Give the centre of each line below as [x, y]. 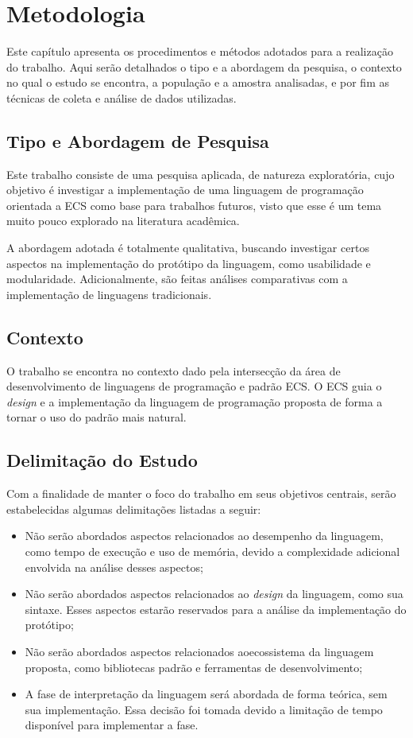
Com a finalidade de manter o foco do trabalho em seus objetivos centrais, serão [201, 493]
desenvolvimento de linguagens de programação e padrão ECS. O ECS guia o [194, 386]
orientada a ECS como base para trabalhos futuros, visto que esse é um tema [194, 205]
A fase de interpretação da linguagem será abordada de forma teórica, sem [206, 694]
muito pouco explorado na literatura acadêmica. [123, 221]
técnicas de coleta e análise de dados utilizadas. [122, 97]
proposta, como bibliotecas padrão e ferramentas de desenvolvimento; [194, 667]
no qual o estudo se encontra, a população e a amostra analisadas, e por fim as [198, 82]
